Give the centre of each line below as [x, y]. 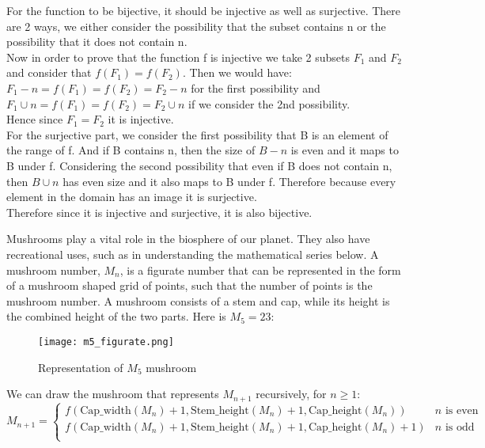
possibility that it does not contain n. [97, 42]
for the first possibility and [256, 87]
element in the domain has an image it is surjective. [132, 197]
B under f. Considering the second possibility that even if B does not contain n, [199, 165]
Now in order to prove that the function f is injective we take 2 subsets [178, 57]
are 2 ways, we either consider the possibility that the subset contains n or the [196, 26]
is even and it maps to [345, 150]
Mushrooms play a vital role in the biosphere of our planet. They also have [188, 239]
